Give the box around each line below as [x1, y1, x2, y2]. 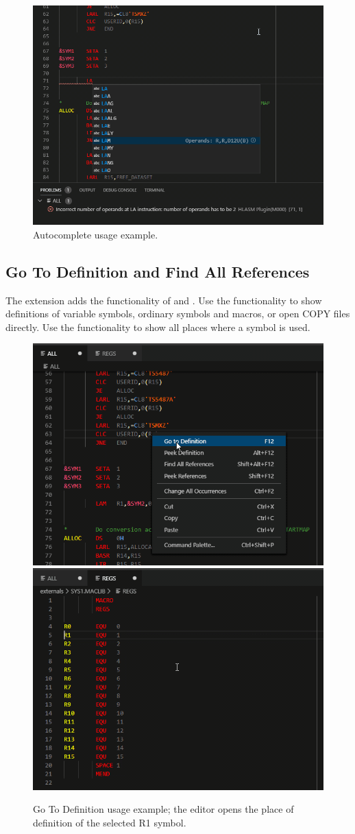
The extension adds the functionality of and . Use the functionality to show [5, 293, 322, 307]
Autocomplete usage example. [33, 227, 158, 241]
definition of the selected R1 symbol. [33, 815, 186, 830]
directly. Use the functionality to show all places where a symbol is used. [5, 319, 310, 334]
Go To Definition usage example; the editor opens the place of [33, 802, 294, 816]
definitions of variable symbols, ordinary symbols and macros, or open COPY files [5, 306, 350, 321]
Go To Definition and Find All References [5, 260, 310, 282]
